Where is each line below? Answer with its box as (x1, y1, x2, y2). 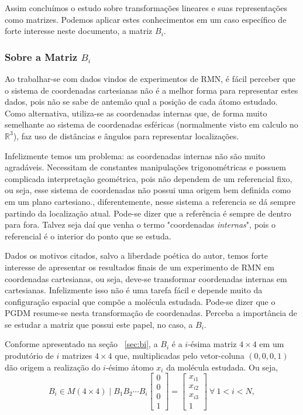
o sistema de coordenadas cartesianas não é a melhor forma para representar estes (5, 84, 298, 96)
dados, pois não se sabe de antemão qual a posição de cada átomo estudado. (5, 95, 278, 108)
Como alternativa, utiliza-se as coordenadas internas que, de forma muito (5, 107, 267, 119)
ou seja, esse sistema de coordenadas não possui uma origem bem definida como (5, 184, 291, 196)
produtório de (5, 349, 54, 362)
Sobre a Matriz (5, 49, 78, 64)
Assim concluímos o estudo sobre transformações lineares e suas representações (5, 2, 287, 13)
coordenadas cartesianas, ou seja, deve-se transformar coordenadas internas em (5, 272, 287, 284)
